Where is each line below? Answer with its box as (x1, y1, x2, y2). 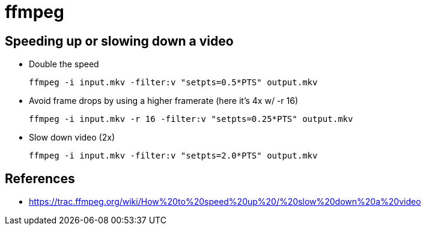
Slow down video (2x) (29, 132, 115, 143)
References (5, 171, 75, 186)
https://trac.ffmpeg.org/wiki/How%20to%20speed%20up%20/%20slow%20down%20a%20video (29, 196, 421, 207)
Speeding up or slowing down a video (5, 33, 234, 49)
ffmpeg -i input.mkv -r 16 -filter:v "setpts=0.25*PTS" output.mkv (29, 114, 353, 124)
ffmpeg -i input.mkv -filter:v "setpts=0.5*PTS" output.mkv (29, 77, 318, 88)
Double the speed (29, 59, 99, 70)
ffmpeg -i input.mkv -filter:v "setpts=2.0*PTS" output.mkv (29, 151, 318, 161)
